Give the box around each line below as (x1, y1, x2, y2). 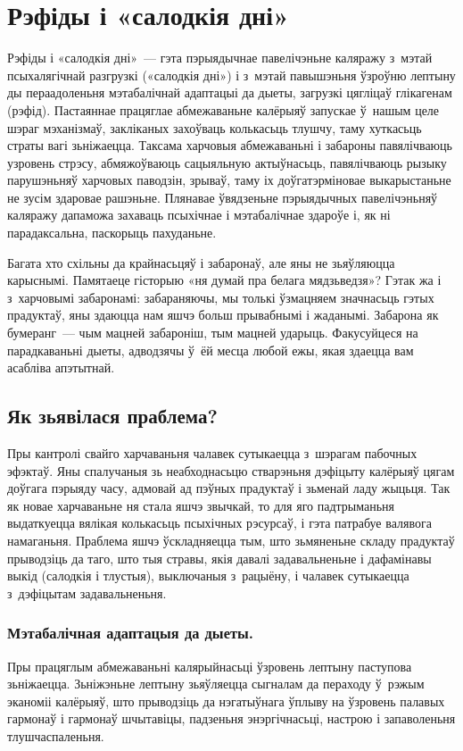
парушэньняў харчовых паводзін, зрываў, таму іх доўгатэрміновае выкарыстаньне (7, 171, 451, 189)
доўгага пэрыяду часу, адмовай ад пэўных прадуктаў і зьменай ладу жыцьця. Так (7, 479, 451, 497)
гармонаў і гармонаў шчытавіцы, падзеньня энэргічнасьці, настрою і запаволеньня (7, 709, 456, 728)
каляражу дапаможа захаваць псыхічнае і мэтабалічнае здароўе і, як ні (7, 205, 391, 224)
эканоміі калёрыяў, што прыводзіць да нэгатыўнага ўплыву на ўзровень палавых (7, 691, 445, 710)
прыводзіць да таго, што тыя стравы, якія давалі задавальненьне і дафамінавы (7, 548, 432, 567)
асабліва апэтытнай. (7, 358, 115, 377)
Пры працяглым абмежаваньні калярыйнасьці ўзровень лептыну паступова (7, 656, 412, 675)
